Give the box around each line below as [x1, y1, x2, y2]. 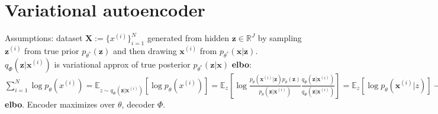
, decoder [121, 98, 155, 110]
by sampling [257, 32, 302, 44]
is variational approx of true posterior [54, 58, 191, 70]
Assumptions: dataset [5, 32, 83, 44]
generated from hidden [147, 32, 230, 44]
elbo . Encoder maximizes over [5, 98, 115, 110]
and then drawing [112, 44, 177, 56]
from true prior [24, 44, 79, 56]
